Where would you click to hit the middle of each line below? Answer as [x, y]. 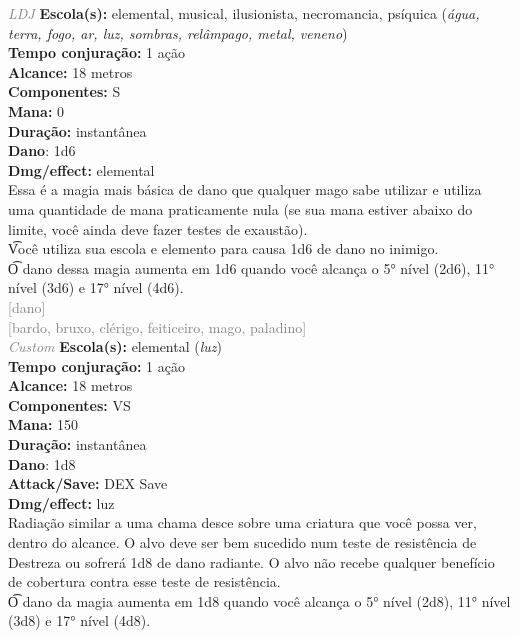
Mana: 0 [36, 110]
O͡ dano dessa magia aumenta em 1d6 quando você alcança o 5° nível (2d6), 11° [251, 267]
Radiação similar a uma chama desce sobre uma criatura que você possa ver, [242, 522]
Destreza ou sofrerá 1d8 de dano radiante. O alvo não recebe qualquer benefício [251, 561]
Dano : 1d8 [42, 463]
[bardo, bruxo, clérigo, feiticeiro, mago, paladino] [157, 326]
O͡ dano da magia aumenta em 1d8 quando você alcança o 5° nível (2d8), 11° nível [259, 600]
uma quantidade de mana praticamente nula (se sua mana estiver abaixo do [240, 208]
